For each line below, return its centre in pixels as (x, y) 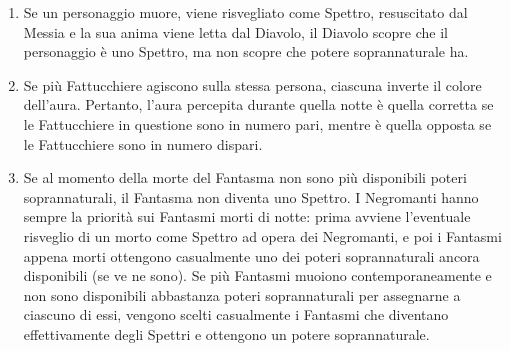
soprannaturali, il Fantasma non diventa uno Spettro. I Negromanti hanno (251, 196)
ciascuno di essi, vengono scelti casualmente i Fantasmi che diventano (236, 314)
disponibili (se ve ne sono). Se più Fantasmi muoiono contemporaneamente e (257, 275)
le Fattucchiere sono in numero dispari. (143, 143)
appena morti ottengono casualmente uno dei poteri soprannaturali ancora (251, 255)
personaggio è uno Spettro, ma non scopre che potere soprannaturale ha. (246, 51)
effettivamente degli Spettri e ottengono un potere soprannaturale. (226, 333)
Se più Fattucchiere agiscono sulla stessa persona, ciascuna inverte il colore (252, 84)
